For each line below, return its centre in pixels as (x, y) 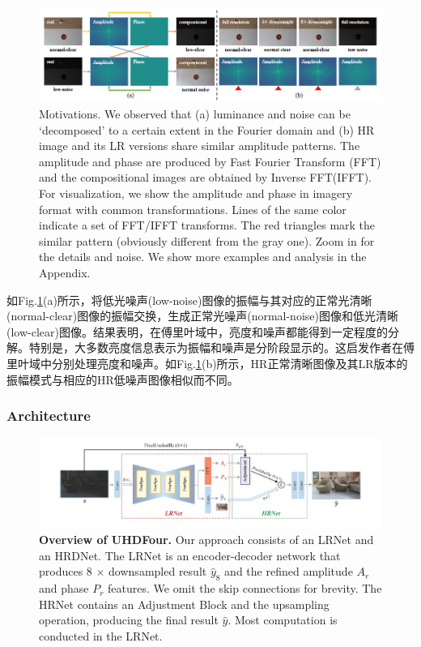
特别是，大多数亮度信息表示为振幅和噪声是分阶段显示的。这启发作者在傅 (221, 347)
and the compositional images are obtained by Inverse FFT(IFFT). (205, 177)
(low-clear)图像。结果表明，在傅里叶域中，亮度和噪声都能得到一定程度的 (197, 331)
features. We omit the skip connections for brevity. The (245, 588)
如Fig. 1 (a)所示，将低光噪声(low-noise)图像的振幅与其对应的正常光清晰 (189, 300)
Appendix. (65, 272)
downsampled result (158, 571)
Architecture (49, 416)
